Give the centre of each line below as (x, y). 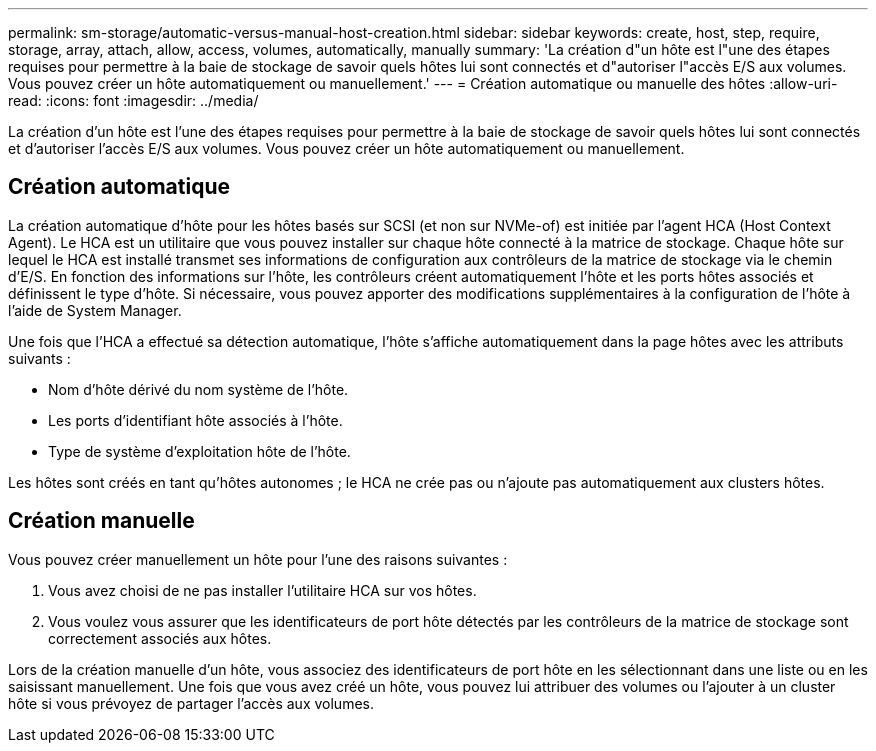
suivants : (39, 358)
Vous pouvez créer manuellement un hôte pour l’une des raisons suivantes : (258, 559)
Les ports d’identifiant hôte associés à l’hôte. (195, 420)
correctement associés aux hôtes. (160, 638)
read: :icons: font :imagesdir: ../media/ (133, 100)
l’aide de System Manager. (95, 310)
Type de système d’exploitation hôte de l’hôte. (199, 451)
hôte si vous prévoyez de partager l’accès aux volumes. (191, 703)
